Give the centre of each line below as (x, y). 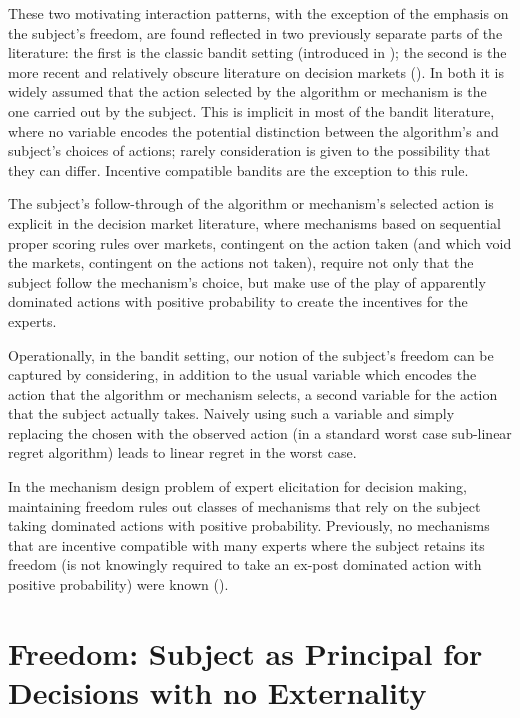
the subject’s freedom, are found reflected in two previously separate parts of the (255, 32)
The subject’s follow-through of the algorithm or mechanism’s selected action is (251, 203)
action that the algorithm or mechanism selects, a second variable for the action (253, 393)
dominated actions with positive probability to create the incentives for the (238, 301)
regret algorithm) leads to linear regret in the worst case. (182, 452)
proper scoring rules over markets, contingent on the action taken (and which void (260, 242)
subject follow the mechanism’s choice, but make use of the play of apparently (247, 281)
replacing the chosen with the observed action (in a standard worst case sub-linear (260, 432)
